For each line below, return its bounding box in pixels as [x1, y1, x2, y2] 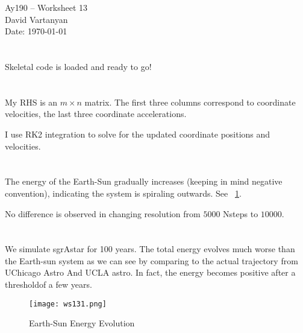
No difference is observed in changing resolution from [5, 207, 201, 220]
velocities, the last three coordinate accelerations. [5, 107, 187, 120]
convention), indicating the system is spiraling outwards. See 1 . [5, 186, 242, 199]
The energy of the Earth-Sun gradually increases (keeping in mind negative [5, 175, 283, 188]
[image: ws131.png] [29, 299, 107, 308]
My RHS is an [5, 95, 57, 108]
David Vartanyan [5, 13, 68, 25]
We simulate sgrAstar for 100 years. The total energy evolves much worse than [5, 243, 295, 255]
